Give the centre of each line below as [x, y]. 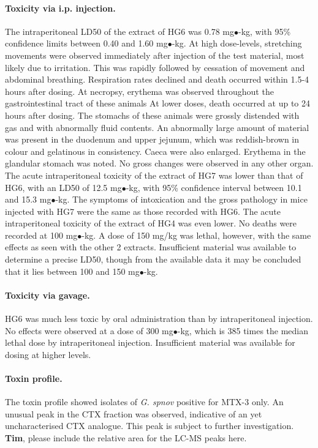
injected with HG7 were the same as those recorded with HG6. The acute [143, 211]
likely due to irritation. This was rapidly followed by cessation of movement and [155, 67]
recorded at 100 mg [41, 235]
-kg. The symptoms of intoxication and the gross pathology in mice [181, 199]
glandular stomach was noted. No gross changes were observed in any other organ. [159, 163]
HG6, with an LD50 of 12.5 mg [63, 187]
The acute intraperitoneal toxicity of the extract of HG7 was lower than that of [154, 175]
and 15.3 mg [28, 199]
